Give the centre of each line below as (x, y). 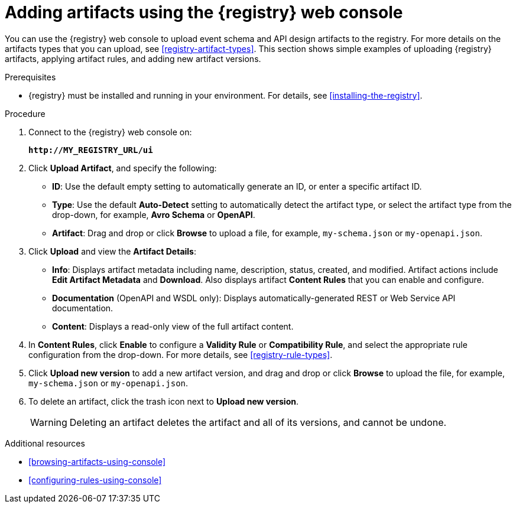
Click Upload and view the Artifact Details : (112, 251)
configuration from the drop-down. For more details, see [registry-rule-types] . (181, 354)
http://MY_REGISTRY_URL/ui (91, 150)
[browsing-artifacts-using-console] (97, 461)
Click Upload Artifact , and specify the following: (123, 168)
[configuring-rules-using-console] (95, 480)
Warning (49, 422)
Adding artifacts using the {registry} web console (204, 12)
